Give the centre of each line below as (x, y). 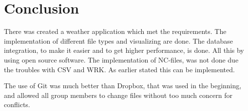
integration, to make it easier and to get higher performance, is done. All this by (124, 50)
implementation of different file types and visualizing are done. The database (119, 40)
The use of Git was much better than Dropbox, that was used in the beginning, (123, 86)
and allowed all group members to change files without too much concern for (118, 95)
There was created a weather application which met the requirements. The (115, 31)
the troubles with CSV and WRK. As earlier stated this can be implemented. (119, 69)
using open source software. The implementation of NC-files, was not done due (121, 59)
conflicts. (17, 104)
